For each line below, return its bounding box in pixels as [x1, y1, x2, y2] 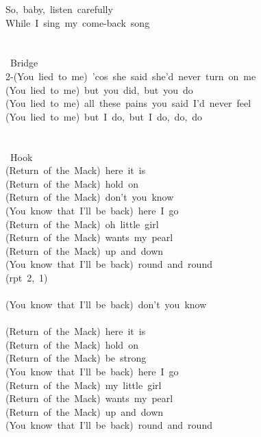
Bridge [10, 55, 38, 70]
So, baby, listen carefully [5, 2, 113, 16]
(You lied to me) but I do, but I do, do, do [5, 109, 203, 123]
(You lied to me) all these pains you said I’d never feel [5, 96, 251, 110]
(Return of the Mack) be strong [5, 351, 147, 365]
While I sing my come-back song [5, 15, 150, 29]
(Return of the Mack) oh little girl [5, 216, 159, 231]
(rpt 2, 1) [5, 270, 48, 284]
